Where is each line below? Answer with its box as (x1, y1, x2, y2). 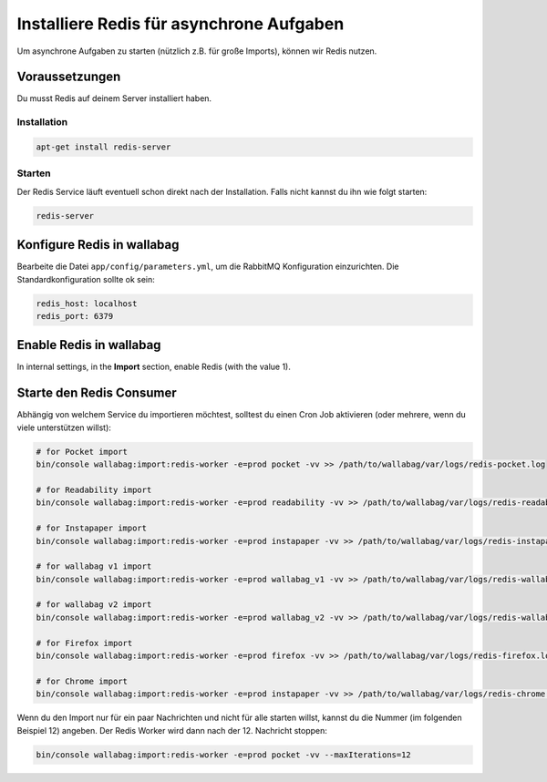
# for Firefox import (36, 638, 133, 648)
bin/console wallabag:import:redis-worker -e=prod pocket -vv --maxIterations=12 (36, 749, 412, 760)
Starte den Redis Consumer (16, 386, 177, 401)
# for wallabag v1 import (36, 561, 152, 571)
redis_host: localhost (36, 298, 138, 309)
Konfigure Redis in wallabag (16, 237, 180, 252)
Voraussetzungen (16, 69, 121, 85)
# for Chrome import (36, 675, 128, 686)
